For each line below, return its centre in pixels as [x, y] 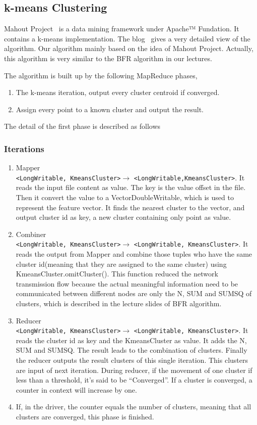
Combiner [31, 234]
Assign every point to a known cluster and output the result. [110, 109]
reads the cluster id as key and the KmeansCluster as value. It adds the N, [131, 340]
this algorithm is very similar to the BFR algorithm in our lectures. [108, 58]
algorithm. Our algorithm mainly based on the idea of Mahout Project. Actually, [129, 48]
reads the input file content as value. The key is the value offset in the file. [131, 187]
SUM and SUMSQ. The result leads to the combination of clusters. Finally [132, 350]
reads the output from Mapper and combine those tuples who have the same [134, 254]
